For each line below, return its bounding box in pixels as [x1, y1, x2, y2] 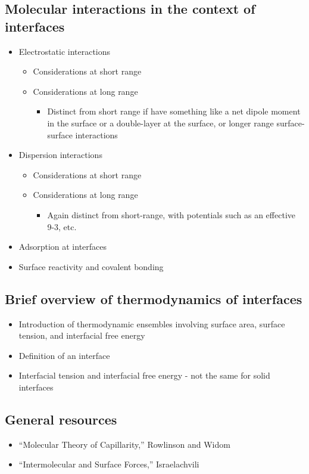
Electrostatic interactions [18, 45, 111, 57]
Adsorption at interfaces [18, 240, 107, 253]
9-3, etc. [47, 220, 77, 233]
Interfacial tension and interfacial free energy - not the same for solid [18, 369, 270, 382]
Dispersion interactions [18, 148, 102, 161]
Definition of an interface [18, 349, 110, 361]
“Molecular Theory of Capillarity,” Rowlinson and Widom [18, 438, 230, 450]
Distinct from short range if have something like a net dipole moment [47, 105, 301, 117]
